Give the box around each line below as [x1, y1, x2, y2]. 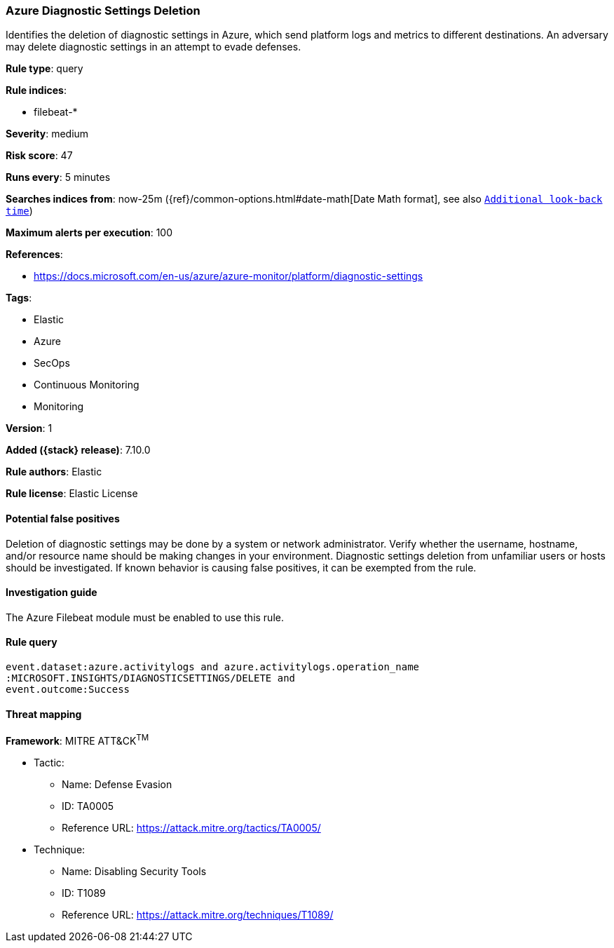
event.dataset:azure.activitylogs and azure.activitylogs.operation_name [6, 661, 420, 673]
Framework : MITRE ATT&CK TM [6, 733, 149, 747]
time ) [6, 205, 33, 217]
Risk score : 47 [6, 149, 73, 162]
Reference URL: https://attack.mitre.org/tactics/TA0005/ [62, 821, 321, 834]
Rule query [6, 636, 57, 649]
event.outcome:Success [6, 684, 130, 696]
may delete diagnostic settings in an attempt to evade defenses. [6, 41, 301, 53]
